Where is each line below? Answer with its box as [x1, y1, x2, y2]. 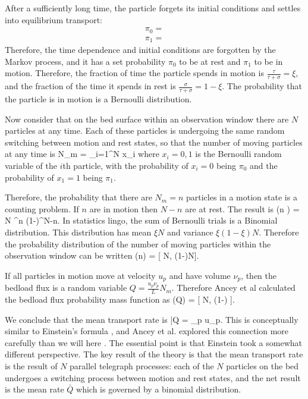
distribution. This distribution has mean [5, 225, 152, 238]
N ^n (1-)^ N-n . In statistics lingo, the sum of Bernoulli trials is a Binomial [5, 214, 278, 227]
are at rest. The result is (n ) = [185, 202, 300, 215]
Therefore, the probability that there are [5, 191, 152, 203]
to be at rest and [179, 55, 241, 67]
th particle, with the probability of [62, 159, 188, 171]
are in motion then [89, 202, 158, 215]
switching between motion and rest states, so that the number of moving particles [5, 136, 303, 148]
